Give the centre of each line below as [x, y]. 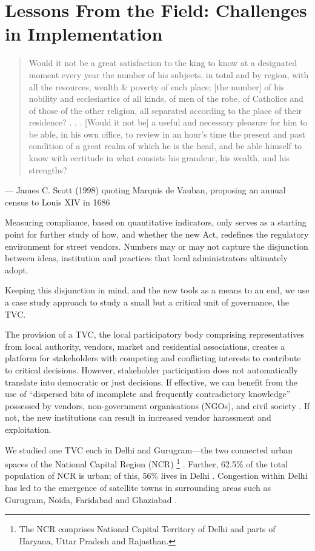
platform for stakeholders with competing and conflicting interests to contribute [153, 358]
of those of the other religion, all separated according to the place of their [165, 110]
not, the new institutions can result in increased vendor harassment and [138, 417]
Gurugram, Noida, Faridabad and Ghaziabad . [91, 499]
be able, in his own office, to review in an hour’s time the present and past [167, 134]
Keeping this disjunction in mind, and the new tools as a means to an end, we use [157, 290]
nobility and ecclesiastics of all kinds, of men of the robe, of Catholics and [166, 99]
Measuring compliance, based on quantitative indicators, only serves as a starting [156, 222]
